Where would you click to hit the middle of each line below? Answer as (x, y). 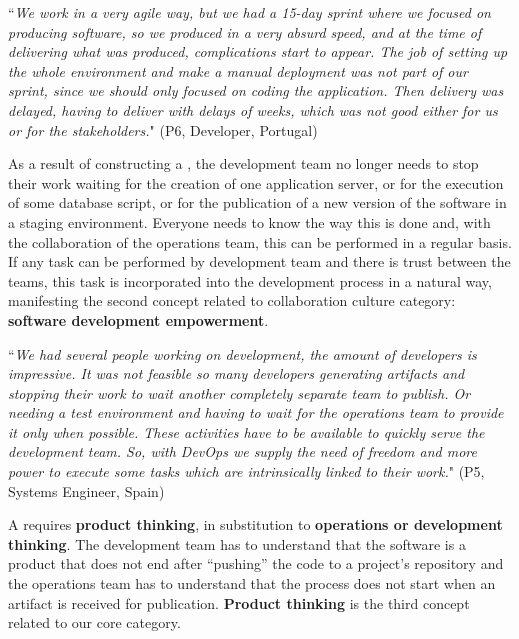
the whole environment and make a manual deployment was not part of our (238, 70)
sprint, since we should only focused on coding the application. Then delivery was (256, 90)
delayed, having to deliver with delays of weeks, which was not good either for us (253, 109)
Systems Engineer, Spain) (86, 490)
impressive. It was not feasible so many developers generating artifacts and (236, 373)
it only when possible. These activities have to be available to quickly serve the (246, 431)
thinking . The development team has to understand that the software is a (237, 543)
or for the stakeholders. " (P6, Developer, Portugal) (163, 129)
